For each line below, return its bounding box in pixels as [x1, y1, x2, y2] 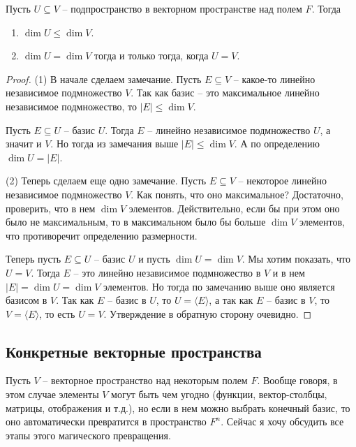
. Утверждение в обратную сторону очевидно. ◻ [103, 306, 312, 321]
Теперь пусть [6, 251, 61, 266]
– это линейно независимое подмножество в [73, 265, 261, 279]
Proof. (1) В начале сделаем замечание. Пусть [6, 71, 202, 86]
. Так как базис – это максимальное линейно [131, 85, 320, 100]
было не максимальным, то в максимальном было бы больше [6, 214, 266, 229]
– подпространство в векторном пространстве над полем [62, 1, 302, 15]
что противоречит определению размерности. [6, 228, 198, 242]
